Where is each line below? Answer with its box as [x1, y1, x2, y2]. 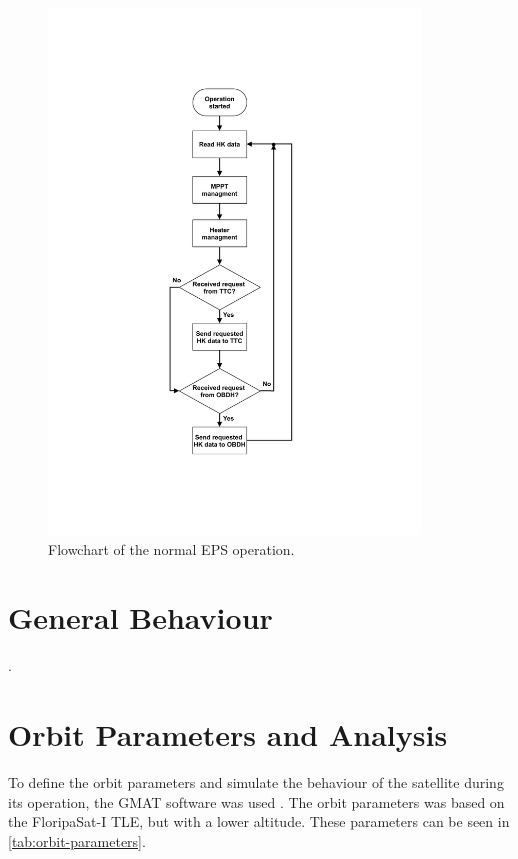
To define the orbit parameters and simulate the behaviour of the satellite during [8, 772, 504, 793]
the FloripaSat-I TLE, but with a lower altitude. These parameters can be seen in [8, 811, 510, 832]
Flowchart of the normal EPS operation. [48, 538, 295, 559]
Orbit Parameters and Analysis [8, 714, 448, 755]
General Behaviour [8, 597, 273, 638]
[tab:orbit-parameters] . [8, 830, 146, 851]
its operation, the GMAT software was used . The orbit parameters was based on [8, 791, 505, 812]
